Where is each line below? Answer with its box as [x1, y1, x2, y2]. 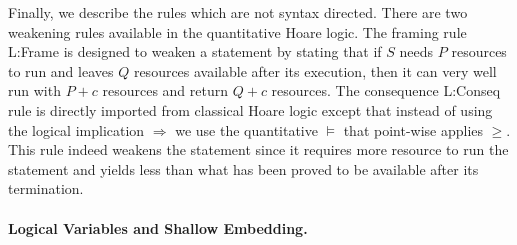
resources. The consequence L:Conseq [271, 80, 501, 101]
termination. [8, 178, 84, 199]
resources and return [102, 80, 229, 101]
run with [8, 80, 61, 101]
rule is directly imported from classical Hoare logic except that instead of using [8, 99, 493, 120]
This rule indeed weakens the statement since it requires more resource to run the [8, 139, 509, 160]
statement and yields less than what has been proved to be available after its [8, 158, 479, 179]
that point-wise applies [343, 119, 484, 140]
